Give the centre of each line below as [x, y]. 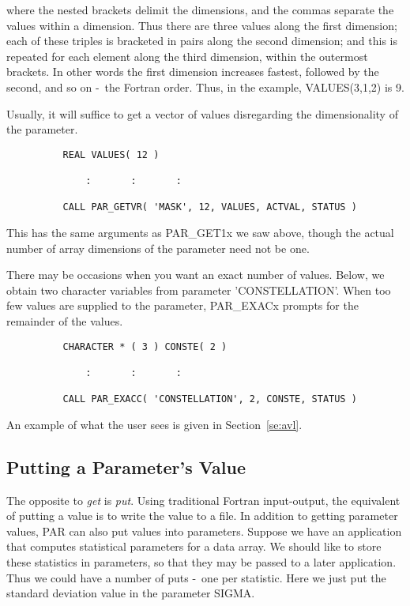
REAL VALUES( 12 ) [111, 154]
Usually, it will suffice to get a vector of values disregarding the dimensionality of [202, 113]
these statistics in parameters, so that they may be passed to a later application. [201, 562]
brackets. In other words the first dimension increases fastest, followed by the [193, 72]
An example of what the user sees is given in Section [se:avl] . [154, 424]
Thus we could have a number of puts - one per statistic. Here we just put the [196, 577]
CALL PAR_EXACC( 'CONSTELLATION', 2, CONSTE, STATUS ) [210, 399]
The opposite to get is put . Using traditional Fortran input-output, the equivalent [203, 500]
